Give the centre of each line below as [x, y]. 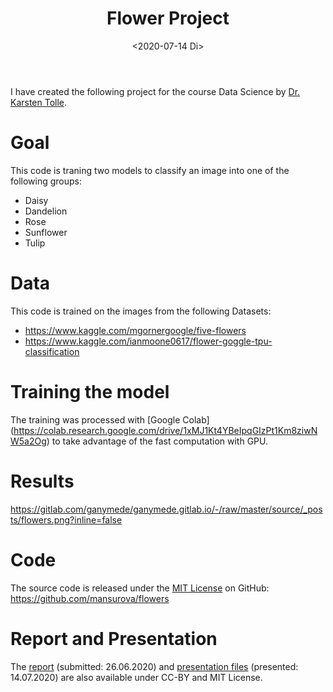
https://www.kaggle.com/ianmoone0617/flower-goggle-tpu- [148, 341]
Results [42, 481]
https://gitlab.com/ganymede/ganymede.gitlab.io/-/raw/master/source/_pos [166, 509]
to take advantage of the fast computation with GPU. [160, 441]
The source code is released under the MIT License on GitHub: [140, 588]
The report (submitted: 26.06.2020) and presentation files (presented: [154, 666]
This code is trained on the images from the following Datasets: [141, 311]
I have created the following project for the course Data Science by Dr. [155, 91]
